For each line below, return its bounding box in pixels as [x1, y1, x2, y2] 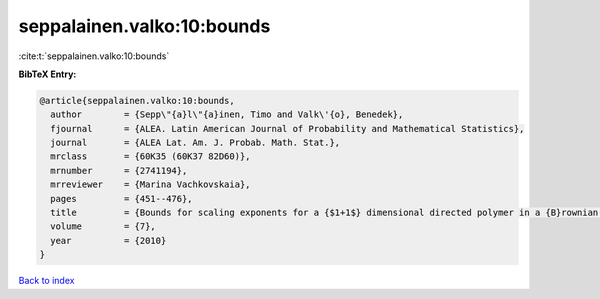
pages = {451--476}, [50, 193, 194, 204]
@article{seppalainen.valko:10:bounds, [39, 95, 235, 106]
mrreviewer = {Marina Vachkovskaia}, [50, 179, 251, 190]
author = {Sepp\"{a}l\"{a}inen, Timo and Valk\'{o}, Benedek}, [50, 109, 404, 120]
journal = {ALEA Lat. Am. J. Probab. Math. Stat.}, [50, 137, 341, 149]
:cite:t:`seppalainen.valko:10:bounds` [18, 50, 170, 62]
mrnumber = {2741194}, [50, 165, 188, 176]
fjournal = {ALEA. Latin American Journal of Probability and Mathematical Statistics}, [50, 123, 525, 134]
